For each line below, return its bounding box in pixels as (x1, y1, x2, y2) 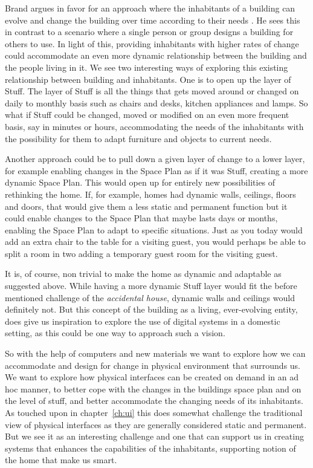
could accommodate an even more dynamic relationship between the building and (5, 49, 307, 62)
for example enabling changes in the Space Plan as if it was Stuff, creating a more (5, 164, 308, 177)
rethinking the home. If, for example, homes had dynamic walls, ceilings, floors (5, 187, 296, 200)
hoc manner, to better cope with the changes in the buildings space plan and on (5, 382, 302, 395)
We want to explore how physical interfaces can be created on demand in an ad (5, 371, 298, 383)
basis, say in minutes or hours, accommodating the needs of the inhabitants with (5, 120, 304, 132)
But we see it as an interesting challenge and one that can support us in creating (5, 430, 304, 443)
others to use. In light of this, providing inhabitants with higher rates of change (5, 37, 299, 50)
